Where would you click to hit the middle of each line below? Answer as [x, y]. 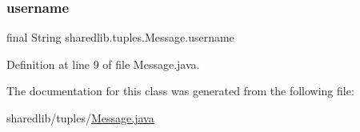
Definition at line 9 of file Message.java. [103, 64]
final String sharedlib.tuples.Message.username [120, 37]
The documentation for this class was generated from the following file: [180, 91]
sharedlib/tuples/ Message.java [80, 118]
